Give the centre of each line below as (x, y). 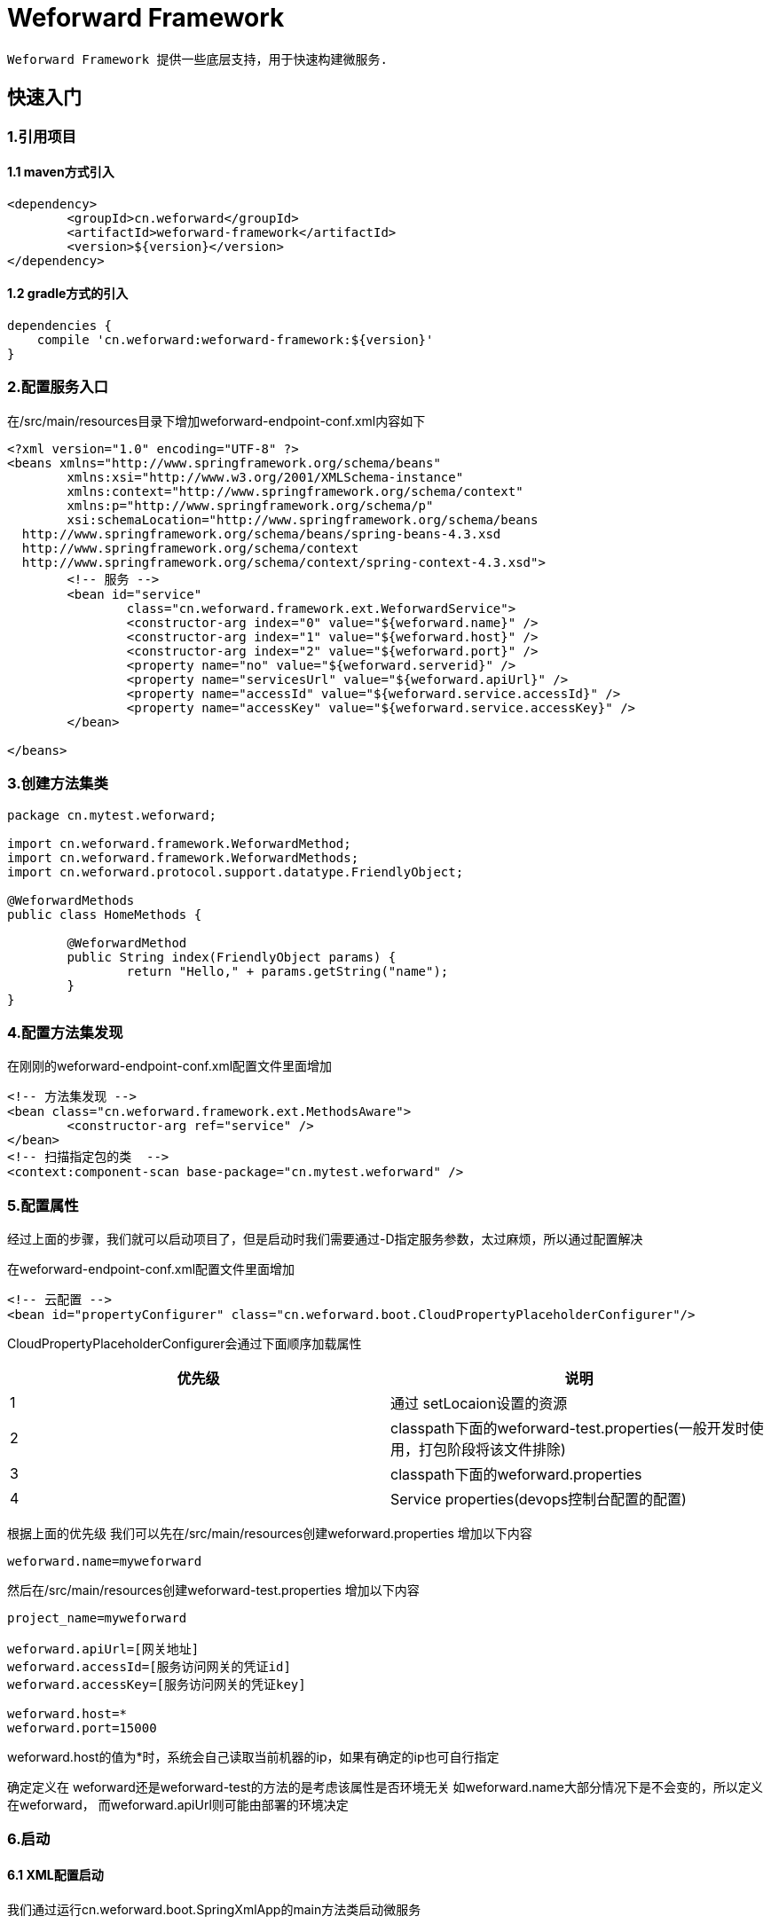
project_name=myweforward (97, 1618)
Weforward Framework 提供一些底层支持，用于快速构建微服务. (198, 59)
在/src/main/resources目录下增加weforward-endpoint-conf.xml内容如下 (216, 420)
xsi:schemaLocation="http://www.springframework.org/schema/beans (303, 519)
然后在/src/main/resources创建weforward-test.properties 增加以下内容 (213, 1590)
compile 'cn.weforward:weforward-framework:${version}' (235, 340)
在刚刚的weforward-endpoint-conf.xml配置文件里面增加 (170, 1066)
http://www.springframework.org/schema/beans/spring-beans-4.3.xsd (261, 534)
